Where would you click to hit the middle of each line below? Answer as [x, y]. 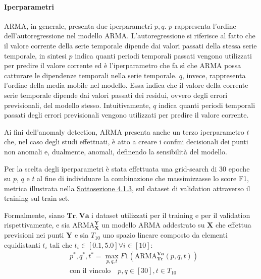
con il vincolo [90, 271]
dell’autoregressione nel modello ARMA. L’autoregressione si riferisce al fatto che [130, 36]
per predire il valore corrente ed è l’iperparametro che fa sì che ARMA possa [123, 65]
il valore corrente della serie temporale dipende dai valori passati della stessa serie [130, 45]
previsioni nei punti [34, 235]
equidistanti [22, 244]
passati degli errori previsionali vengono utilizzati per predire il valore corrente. [126, 115]
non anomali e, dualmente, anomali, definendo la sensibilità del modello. [116, 151]
